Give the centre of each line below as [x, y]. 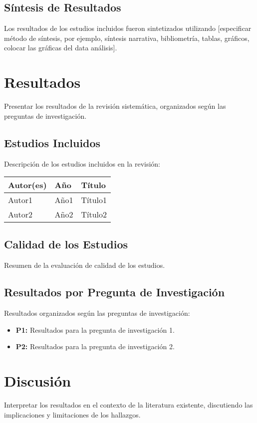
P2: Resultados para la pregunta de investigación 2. [95, 346]
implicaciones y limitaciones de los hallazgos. [72, 414]
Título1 [94, 200]
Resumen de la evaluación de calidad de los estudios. [85, 265]
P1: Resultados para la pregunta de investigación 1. [95, 329]
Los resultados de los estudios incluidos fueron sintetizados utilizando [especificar [128, 28]
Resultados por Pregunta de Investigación [115, 292]
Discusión [38, 381]
